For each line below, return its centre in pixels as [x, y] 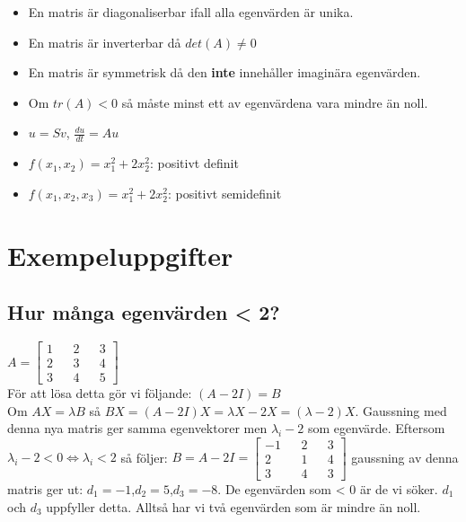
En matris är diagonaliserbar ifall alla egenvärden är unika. [191, 12]
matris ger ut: [45, 488]
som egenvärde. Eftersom [377, 428]
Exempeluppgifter [120, 255]
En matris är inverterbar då [105, 42]
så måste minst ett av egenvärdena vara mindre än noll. [275, 102]
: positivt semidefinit [224, 193]
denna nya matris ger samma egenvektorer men [137, 428]
